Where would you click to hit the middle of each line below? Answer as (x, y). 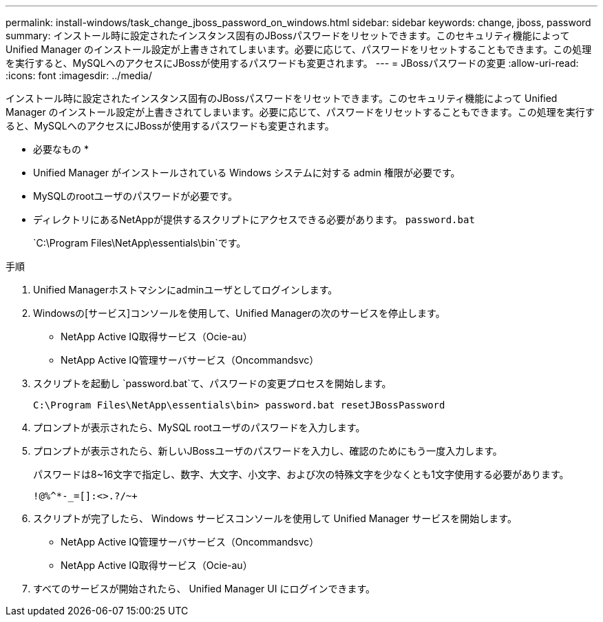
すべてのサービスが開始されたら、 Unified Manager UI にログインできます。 (204, 589)
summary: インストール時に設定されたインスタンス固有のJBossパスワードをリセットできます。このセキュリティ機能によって (288, 35)
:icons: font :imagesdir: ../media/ (79, 75)
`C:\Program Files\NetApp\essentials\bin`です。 (140, 243)
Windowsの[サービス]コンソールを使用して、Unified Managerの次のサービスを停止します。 (239, 313)
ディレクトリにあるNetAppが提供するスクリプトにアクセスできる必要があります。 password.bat (254, 219)
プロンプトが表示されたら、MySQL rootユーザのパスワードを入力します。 (199, 427)
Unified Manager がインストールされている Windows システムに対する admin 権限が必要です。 (247, 173)
